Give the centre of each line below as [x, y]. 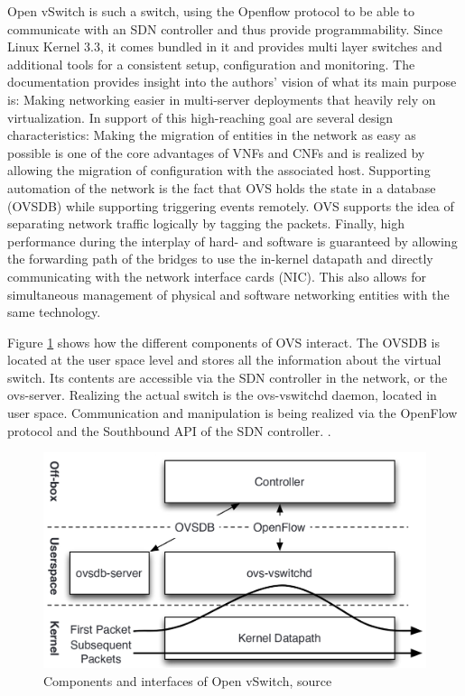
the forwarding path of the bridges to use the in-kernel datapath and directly [220, 259]
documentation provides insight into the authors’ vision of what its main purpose [232, 82]
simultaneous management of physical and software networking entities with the [228, 294]
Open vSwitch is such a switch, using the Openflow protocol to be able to [211, 11]
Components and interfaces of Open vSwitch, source [188, 680]
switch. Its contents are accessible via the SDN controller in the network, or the [228, 377]
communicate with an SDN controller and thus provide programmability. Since [225, 28]
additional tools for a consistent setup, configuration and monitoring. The [211, 64]
